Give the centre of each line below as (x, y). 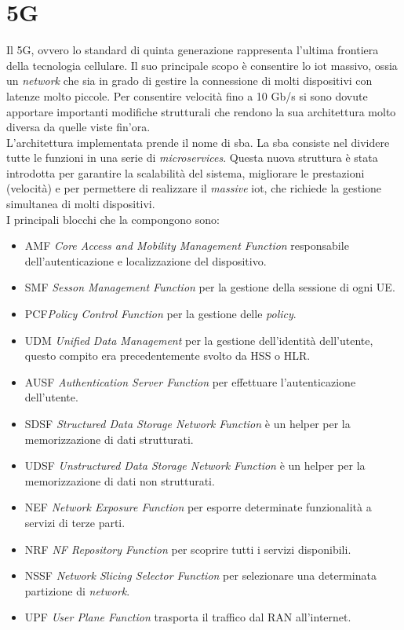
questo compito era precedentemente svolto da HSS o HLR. (167, 355)
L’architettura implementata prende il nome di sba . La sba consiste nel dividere (198, 142)
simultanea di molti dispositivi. (81, 204)
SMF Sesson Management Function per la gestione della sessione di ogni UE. (210, 287)
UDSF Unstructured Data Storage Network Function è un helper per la (195, 465)
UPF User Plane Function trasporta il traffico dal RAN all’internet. (188, 617)
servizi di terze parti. (75, 522)
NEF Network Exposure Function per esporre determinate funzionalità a (198, 507)
